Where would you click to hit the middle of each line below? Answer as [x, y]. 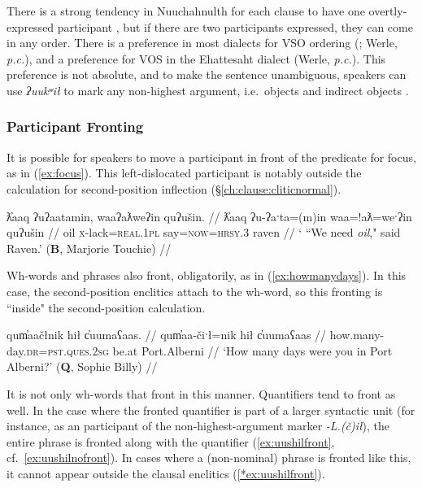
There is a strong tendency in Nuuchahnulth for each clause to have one [186, 11]
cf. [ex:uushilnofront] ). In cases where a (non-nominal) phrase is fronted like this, [209, 457]
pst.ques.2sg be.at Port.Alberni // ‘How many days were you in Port [220, 350]
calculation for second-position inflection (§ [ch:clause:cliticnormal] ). [174, 188]
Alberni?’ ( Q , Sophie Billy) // [82, 366]
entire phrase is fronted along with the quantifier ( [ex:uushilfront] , [171, 441]
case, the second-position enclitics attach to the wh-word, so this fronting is [195, 291]
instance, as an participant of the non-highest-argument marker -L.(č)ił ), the [198, 426]
